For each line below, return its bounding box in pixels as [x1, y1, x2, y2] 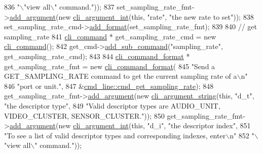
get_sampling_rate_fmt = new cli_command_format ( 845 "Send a [4, 61, 215, 71]
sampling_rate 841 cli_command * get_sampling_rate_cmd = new [4, 31, 216, 41]
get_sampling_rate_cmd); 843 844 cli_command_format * [4, 50, 190, 61]
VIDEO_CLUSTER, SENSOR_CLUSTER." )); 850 [4, 110, 165, 121]
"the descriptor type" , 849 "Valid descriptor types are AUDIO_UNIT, [4, 100, 220, 111]
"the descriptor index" [168, 120, 236, 131]
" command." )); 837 [54, 2, 115, 12]
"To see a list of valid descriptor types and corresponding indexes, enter [4, 130, 226, 140]
